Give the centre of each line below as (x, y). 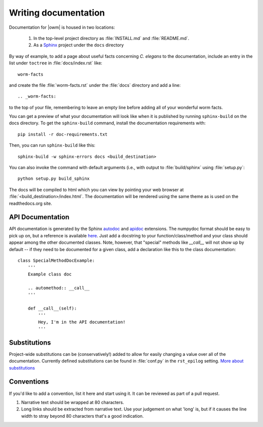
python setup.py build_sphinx (54, 179)
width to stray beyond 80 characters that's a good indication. (82, 416)
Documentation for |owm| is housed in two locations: (62, 27)
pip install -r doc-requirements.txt (63, 134)
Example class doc (50, 274)
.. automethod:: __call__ (59, 288)
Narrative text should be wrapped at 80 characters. (73, 402)
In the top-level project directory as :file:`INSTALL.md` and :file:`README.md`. (111, 38)
